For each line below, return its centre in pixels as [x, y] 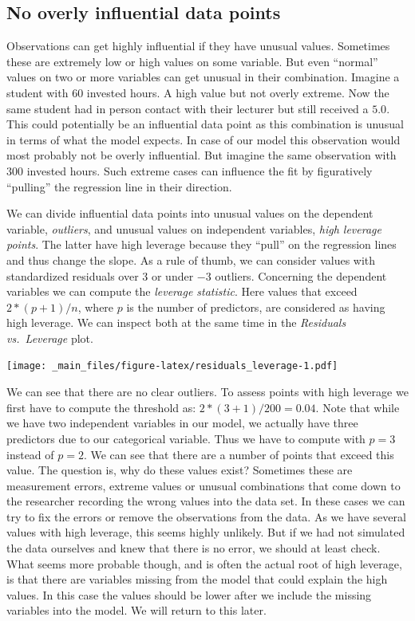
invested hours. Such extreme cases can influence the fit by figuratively [200, 170]
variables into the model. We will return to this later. [136, 610]
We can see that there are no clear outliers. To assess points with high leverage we [207, 392]
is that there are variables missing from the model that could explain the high [197, 579]
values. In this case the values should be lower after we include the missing [189, 594]
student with [38, 92]
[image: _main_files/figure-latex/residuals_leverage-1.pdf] [172, 366]
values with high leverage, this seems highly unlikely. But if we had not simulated [206, 532]
